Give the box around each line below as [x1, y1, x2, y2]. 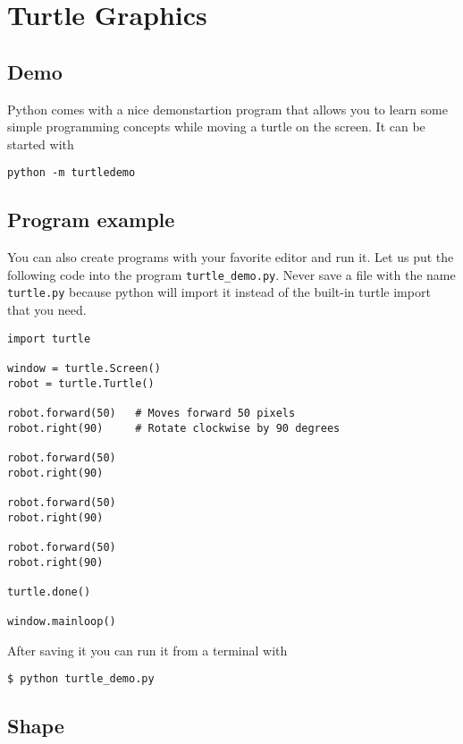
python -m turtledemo [7, 166, 136, 180]
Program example [7, 206, 175, 233]
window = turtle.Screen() [7, 362, 161, 376]
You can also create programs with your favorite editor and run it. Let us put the [7, 248, 454, 266]
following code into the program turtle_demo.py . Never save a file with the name [7, 265, 456, 283]
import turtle [7, 332, 91, 345]
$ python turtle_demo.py [7, 672, 155, 686]
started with [7, 134, 74, 153]
